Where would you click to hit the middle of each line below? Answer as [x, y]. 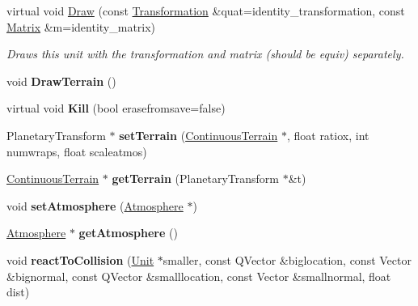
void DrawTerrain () [61, 81]
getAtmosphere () [128, 233]
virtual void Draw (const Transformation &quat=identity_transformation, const [206, 11]
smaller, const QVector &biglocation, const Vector [287, 259]
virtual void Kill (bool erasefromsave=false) [116, 108]
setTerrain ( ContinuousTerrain [198, 135]
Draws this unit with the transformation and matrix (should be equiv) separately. [205, 54]
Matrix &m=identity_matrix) [81, 26]
